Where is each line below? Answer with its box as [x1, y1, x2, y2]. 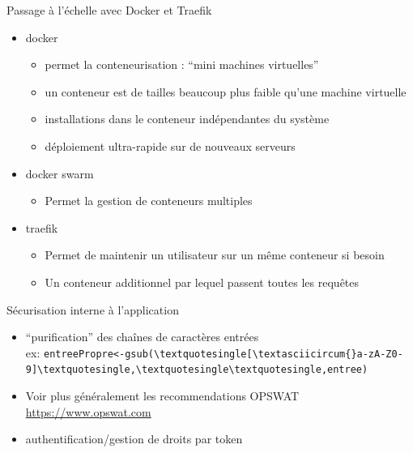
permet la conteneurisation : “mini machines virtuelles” [45, 56, 319, 73]
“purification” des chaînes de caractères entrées [25, 328, 259, 345]
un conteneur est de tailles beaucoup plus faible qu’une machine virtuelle [45, 83, 407, 100]
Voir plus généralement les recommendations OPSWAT [25, 387, 300, 404]
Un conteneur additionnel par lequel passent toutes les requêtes [45, 273, 360, 290]
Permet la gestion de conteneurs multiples [45, 192, 253, 209]
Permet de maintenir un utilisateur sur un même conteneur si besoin [45, 246, 385, 263]
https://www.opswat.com [25, 403, 151, 420]
